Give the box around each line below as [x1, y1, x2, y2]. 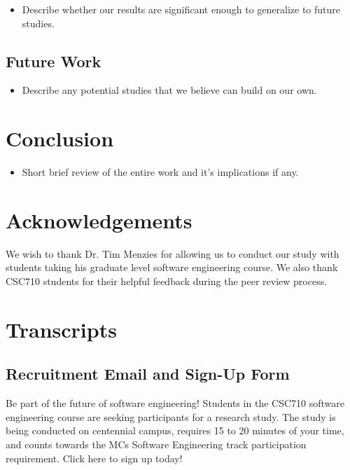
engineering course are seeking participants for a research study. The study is [6, 409, 336, 424]
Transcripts [6, 315, 117, 343]
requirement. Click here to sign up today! [6, 450, 183, 465]
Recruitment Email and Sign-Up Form [6, 363, 290, 385]
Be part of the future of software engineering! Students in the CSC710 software [6, 396, 345, 410]
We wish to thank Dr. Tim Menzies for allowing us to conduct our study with [6, 246, 339, 261]
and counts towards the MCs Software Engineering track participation [6, 436, 307, 451]
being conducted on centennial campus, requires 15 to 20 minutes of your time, [6, 423, 344, 438]
